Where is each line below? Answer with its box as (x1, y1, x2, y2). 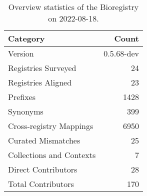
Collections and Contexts (8, 149, 96, 160)
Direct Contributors (8, 163, 77, 175)
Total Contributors (8, 178, 74, 189)
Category (8, 32, 45, 44)
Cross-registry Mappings (8, 120, 93, 131)
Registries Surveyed (8, 62, 76, 73)
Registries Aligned (8, 76, 72, 88)
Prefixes (8, 91, 36, 102)
